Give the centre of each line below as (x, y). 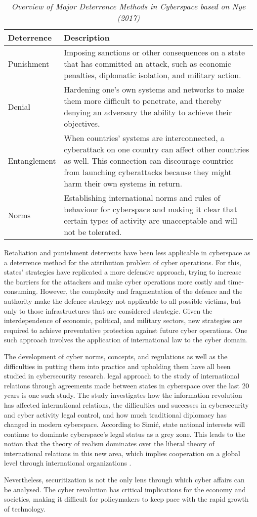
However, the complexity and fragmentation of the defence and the (141, 291)
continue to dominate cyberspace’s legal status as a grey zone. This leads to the (125, 434)
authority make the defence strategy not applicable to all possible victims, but (123, 301)
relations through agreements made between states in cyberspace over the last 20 (127, 385)
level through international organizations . (68, 463)
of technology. (25, 508)
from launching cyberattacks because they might (148, 172)
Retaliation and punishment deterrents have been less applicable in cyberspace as (127, 252)
